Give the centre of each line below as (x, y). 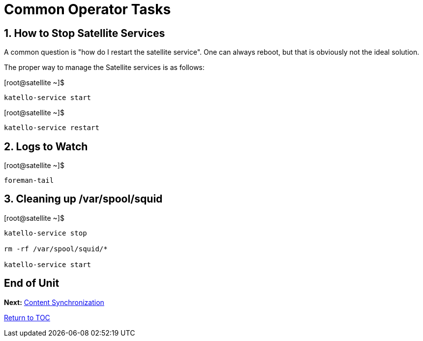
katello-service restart (52, 128)
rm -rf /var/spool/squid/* (56, 249)
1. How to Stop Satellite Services (85, 33)
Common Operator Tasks (88, 9)
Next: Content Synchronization (54, 302)
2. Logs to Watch (46, 146)
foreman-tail (29, 181)
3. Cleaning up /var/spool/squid (83, 199)
